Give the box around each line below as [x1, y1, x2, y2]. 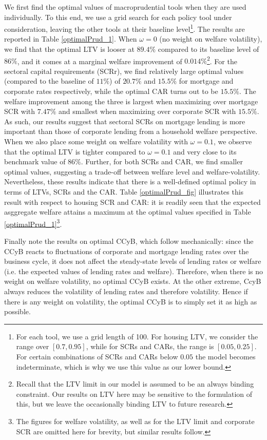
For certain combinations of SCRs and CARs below [16, 351, 178, 361]
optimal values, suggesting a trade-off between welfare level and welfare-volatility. [4, 166, 260, 177]
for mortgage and [179, 75, 234, 86]
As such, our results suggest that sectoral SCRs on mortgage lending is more [4, 116, 245, 126]
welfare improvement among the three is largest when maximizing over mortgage [4, 95, 258, 106]
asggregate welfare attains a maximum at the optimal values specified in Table [4, 206, 251, 217]
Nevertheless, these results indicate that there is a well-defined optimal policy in [4, 176, 256, 187]
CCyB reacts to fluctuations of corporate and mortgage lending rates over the [4, 245, 249, 256]
